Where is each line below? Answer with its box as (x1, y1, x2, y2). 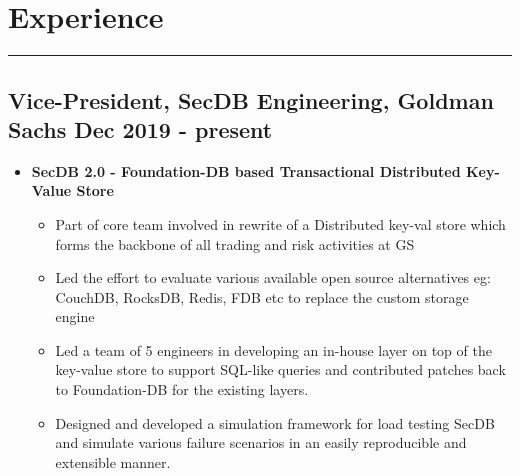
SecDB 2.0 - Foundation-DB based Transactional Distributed (31, 160, 461, 181)
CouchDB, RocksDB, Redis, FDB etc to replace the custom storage (55, 286, 469, 307)
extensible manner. (55, 451, 171, 472)
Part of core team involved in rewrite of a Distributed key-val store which (55, 213, 506, 234)
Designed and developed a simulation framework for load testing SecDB (55, 412, 495, 433)
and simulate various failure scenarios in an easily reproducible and (55, 432, 467, 453)
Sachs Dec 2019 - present (8, 113, 273, 144)
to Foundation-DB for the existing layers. (55, 379, 309, 400)
